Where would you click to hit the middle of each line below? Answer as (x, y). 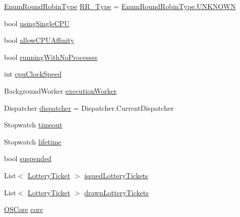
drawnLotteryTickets (116, 192)
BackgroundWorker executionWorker (61, 90)
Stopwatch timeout (33, 125)
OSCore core (24, 209)
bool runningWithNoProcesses (51, 57)
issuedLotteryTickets (116, 175)
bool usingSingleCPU (37, 23)
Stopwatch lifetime (33, 141)
